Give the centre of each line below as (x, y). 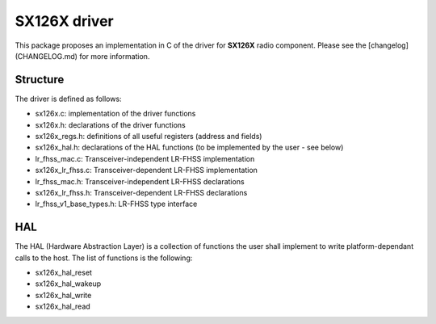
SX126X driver (64, 21)
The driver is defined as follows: (68, 99)
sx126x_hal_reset (64, 273)
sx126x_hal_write (63, 295)
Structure (40, 80)
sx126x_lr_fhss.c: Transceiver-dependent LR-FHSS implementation (147, 170)
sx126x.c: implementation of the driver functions (115, 114)
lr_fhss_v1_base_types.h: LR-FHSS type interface (116, 204)
